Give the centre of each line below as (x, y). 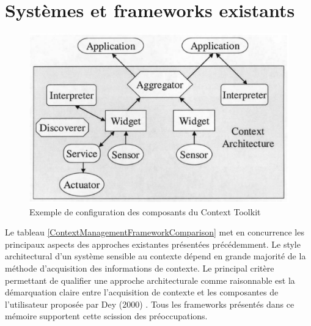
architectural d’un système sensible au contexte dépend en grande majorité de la (155, 256)
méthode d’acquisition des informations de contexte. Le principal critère (140, 268)
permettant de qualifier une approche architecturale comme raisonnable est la (150, 280)
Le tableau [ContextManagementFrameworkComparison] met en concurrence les (155, 232)
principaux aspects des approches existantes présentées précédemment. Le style (153, 244)
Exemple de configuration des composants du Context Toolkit (145, 211)
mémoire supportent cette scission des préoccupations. (106, 316)
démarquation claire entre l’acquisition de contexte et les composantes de (142, 292)
